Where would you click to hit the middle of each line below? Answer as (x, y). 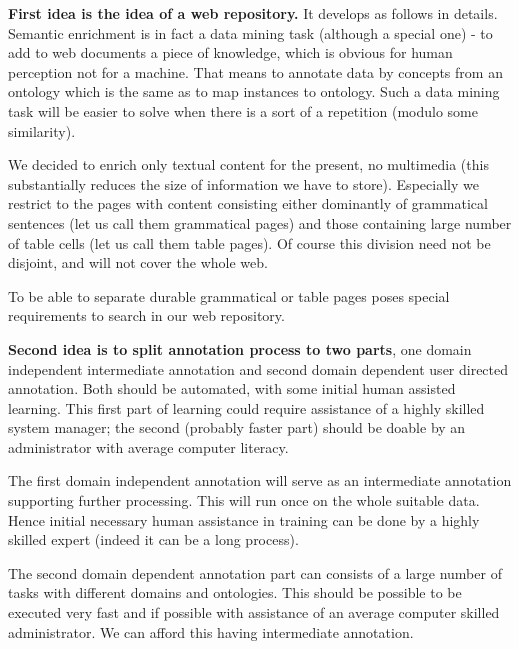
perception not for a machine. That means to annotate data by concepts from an (255, 71)
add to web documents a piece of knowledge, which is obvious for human (230, 52)
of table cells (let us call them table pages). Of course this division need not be (249, 242)
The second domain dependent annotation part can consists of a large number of (255, 572)
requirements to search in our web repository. (146, 315)
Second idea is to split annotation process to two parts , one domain (240, 348)
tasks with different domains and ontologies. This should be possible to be (235, 592)
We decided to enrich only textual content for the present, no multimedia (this (248, 164)
